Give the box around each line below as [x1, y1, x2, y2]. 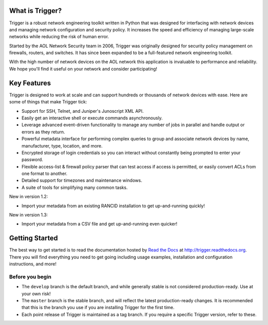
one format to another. [21, 170, 67, 176]
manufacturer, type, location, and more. [21, 143, 103, 149]
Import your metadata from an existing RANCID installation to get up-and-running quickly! [21, 203, 205, 209]
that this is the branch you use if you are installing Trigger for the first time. [21, 305, 175, 311]
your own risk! [21, 291, 51, 297]
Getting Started [9, 234, 58, 243]
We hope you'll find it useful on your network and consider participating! [9, 66, 157, 72]
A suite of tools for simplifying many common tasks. [21, 184, 128, 190]
